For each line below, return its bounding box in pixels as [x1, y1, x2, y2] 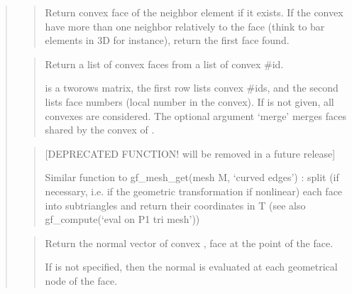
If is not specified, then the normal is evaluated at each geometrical [45, 259, 338, 274]
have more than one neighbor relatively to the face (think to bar [45, 18, 325, 33]
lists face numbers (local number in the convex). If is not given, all [45, 94, 334, 109]
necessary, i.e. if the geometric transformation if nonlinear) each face [45, 183, 343, 198]
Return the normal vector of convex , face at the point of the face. [45, 235, 334, 250]
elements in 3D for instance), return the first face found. [45, 33, 290, 48]
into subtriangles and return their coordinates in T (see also [45, 197, 306, 212]
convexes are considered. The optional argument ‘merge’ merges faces [45, 108, 346, 123]
